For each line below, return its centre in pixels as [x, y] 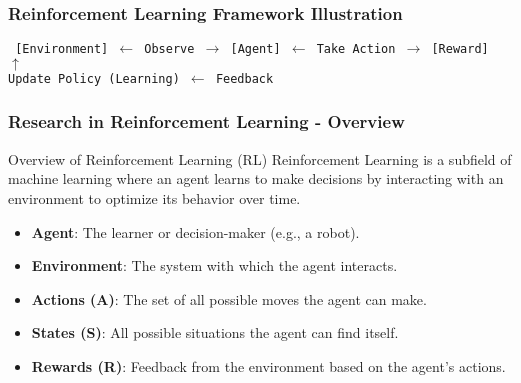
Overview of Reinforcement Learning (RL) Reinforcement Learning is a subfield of [260, 158]
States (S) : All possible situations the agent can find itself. [215, 332]
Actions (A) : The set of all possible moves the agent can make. [229, 298]
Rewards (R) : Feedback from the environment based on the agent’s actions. [268, 365]
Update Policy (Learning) [94, 78]
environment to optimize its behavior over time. [154, 197]
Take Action [356, 49]
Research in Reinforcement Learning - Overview [206, 121]
